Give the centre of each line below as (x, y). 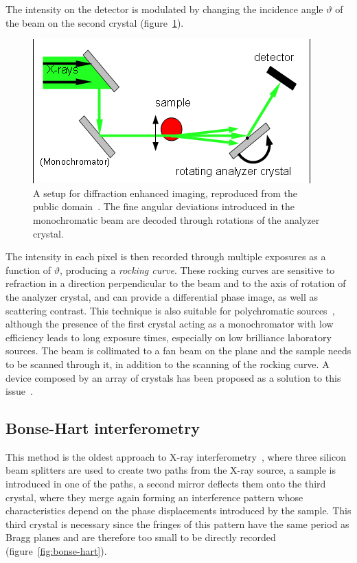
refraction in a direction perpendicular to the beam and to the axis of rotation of (176, 283)
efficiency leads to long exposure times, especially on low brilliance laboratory (169, 337)
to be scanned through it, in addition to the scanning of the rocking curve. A (168, 364)
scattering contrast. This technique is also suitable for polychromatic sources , (170, 310)
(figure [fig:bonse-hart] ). (56, 551)
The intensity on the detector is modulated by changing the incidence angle (164, 9)
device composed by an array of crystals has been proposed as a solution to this (173, 377)
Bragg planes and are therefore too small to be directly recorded (141, 537)
